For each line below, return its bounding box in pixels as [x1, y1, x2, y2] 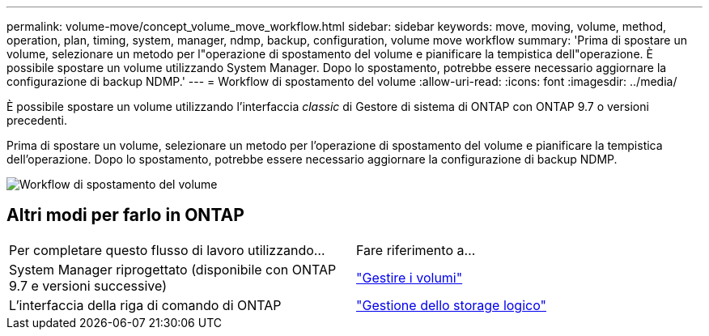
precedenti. [6, 113, 67, 127]
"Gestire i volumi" [356, 269, 463, 286]
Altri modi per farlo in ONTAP [6, 205, 244, 226]
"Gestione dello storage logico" [356, 296, 546, 313]
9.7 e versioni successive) [9, 277, 167, 294]
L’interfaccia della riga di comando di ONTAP [9, 296, 282, 313]
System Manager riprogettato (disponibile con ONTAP [9, 261, 337, 278]
